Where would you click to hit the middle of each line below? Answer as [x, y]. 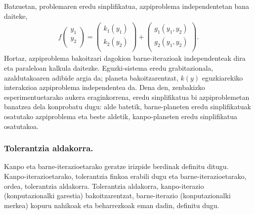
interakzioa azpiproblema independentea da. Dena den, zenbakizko [105, 87]
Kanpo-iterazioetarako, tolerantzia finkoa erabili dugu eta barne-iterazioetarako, [125, 176]
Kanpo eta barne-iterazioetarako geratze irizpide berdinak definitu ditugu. [116, 166]
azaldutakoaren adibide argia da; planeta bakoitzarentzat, [91, 77]
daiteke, [16, 16]
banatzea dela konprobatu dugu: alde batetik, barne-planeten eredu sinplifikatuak [128, 107]
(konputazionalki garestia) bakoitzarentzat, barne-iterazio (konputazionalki [117, 195]
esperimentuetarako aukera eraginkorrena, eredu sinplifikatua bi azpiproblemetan [127, 97]
